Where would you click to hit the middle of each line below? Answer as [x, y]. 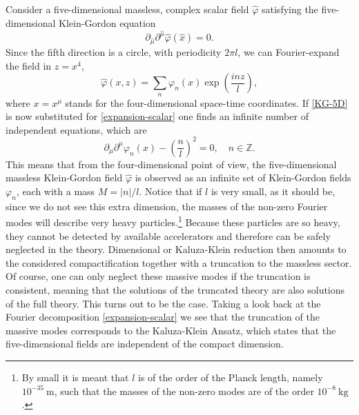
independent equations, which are [76, 129]
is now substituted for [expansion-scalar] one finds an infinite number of [157, 116]
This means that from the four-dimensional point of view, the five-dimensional [171, 164]
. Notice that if [171, 191]
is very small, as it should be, [273, 191]
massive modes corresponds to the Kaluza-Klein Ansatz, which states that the [171, 330]
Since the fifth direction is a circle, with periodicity [114, 52]
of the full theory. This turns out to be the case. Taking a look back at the [163, 303]
